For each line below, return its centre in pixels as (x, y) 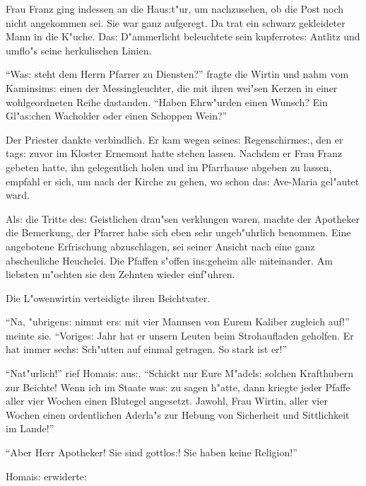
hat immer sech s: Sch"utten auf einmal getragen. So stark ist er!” (147, 349)
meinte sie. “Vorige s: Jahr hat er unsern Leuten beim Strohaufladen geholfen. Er (180, 335)
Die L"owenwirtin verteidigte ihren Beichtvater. (108, 297)
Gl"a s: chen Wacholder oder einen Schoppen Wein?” (117, 116)
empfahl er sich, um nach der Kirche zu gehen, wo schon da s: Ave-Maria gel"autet (183, 181)
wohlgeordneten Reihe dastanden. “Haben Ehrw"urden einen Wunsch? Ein (167, 102)
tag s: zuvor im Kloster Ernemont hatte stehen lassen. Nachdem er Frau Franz (174, 153)
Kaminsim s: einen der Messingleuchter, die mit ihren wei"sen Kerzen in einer (172, 87)
